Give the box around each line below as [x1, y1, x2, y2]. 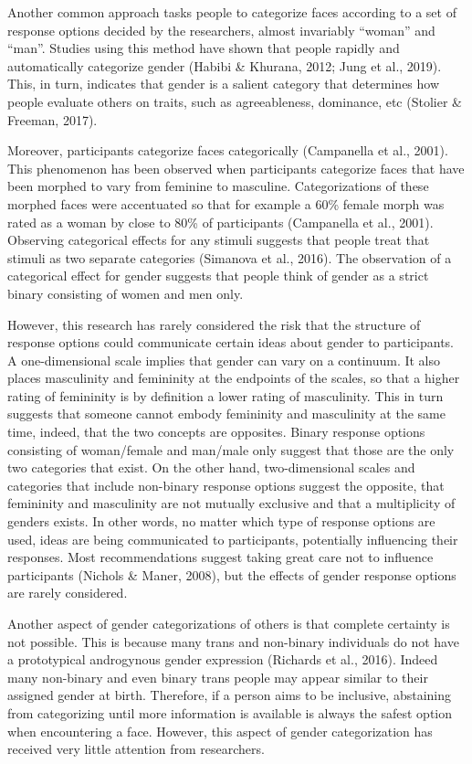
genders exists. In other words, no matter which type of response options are [7, 512, 435, 531]
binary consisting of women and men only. [7, 283, 244, 302]
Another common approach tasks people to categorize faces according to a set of [7, 3, 456, 21]
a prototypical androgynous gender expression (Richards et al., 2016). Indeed [7, 650, 438, 669]
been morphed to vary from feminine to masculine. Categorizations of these [7, 176, 429, 196]
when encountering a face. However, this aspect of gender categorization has [7, 721, 433, 740]
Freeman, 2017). [7, 110, 98, 129]
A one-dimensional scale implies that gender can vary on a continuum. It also [7, 350, 441, 369]
